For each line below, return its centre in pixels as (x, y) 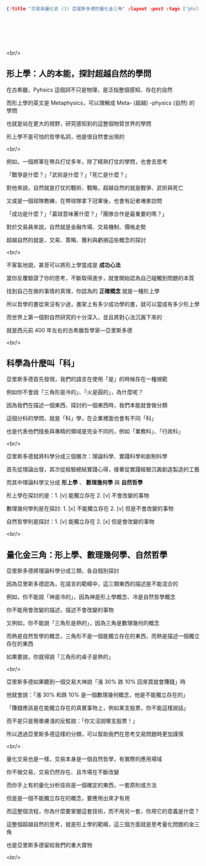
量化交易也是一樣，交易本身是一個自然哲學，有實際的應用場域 (84, 759)
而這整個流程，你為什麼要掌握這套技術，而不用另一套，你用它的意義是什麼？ (103, 811)
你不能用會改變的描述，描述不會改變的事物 (60, 610)
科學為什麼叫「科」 (43, 364)
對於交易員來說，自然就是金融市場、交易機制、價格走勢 (76, 227)
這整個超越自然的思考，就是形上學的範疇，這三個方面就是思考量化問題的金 (100, 824)
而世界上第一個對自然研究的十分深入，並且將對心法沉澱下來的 (84, 317)
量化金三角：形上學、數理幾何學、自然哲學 (87, 555)
